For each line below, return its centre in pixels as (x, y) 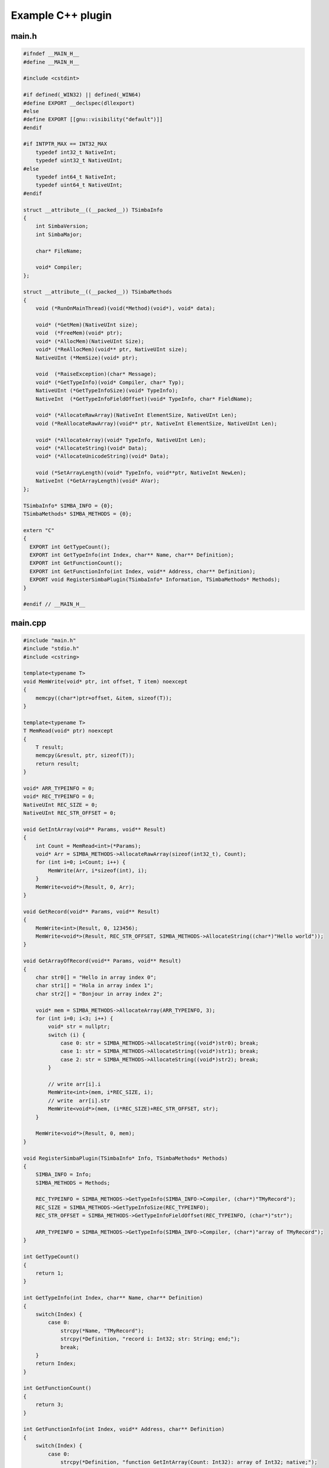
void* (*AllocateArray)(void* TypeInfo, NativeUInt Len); (121, 440)
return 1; (50, 1273)
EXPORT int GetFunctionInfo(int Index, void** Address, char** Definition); (142, 571)
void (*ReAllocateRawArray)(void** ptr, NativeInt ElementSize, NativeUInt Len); (156, 423)
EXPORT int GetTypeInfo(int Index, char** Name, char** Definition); (132, 555)
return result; (57, 764)
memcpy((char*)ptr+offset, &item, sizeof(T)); (104, 698)
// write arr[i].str (79, 1100)
